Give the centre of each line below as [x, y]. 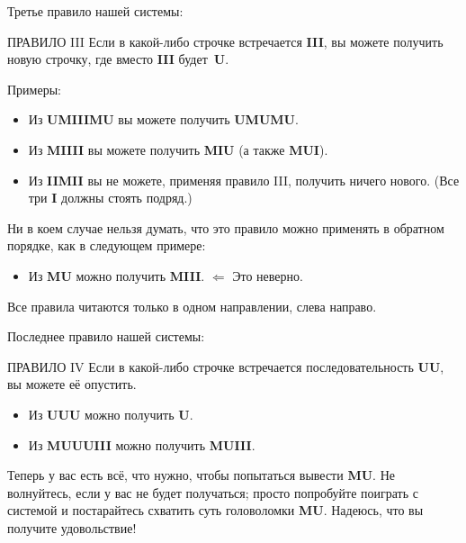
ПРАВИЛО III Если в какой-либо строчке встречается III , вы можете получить [225, 41]
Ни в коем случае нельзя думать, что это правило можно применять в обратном [226, 227]
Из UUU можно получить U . [111, 414]
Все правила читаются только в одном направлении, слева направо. [192, 306]
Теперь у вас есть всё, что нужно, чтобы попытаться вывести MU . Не [201, 475]
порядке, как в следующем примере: [107, 245]
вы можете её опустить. [72, 384]
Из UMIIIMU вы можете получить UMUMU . [163, 119]
